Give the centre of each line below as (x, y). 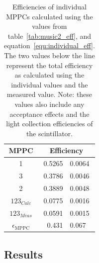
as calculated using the (49, 75)
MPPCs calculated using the (49, 16)
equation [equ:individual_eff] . (49, 45)
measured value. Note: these (49, 94)
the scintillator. (49, 133)
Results (23, 254)
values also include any (49, 104)
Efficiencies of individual (49, 6)
